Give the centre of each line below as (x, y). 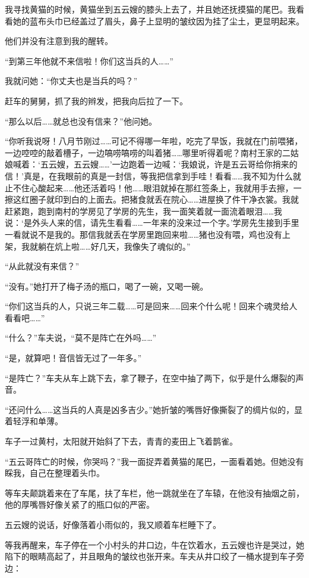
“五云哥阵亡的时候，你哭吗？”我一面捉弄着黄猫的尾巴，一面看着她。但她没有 (154, 461)
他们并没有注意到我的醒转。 (59, 41)
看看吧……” (25, 317)
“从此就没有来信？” (42, 266)
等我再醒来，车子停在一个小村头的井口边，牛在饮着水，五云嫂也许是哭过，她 (154, 544)
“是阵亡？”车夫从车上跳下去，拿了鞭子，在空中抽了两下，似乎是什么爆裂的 (150, 377)
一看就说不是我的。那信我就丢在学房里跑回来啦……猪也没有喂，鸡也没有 (144, 234)
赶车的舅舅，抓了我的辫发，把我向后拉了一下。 (96, 100)
